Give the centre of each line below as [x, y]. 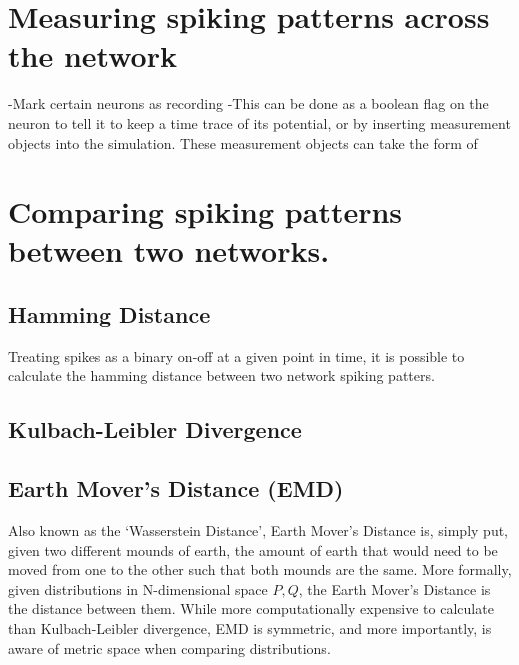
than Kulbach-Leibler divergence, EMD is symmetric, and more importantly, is [250, 628]
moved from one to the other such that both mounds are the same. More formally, [260, 569]
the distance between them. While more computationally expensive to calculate [251, 608]
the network [92, 55]
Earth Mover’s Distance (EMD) [176, 488]
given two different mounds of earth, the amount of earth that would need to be [253, 549]
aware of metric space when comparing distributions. [169, 647]
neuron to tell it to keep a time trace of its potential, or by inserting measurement [259, 122]
